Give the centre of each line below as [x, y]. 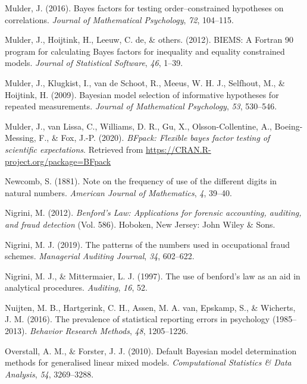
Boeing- [289, 126]
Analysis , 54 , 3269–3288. [49, 374]
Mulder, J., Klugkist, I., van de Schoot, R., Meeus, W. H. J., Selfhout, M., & [145, 82]
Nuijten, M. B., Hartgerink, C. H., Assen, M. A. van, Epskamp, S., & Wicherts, [150, 307]
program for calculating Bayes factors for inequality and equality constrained [145, 51]
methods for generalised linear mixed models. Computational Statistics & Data [148, 362]
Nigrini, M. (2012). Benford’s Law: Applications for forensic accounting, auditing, [153, 213]
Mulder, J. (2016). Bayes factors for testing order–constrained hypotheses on [144, 8]
